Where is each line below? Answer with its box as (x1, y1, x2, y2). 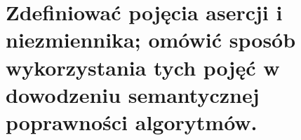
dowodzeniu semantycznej (6, 80, 260, 108)
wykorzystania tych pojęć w (6, 52, 280, 81)
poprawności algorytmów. (6, 107, 257, 136)
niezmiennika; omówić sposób (6, 25, 296, 54)
